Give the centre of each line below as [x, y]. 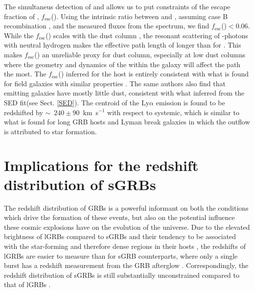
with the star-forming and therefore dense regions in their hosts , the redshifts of [125, 246]
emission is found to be [190, 102]
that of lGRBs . [27, 284]
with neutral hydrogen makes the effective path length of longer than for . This [123, 45]
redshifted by [23, 112]
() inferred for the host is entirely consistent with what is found [153, 74]
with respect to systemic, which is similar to [173, 112]
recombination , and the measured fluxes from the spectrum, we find [107, 26]
